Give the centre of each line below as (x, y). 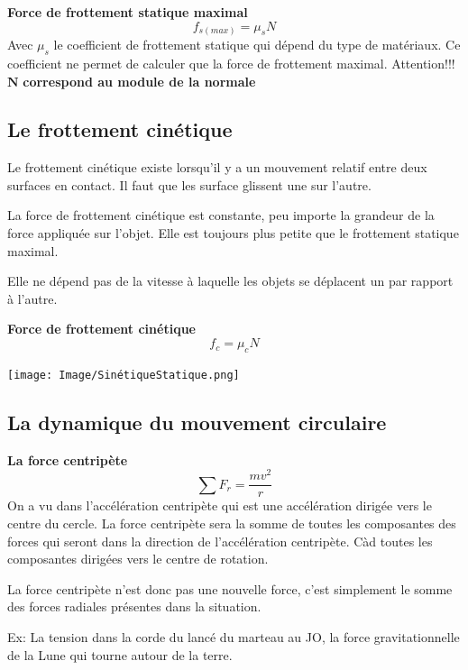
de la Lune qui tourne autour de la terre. (120, 654)
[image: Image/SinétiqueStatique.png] (124, 375)
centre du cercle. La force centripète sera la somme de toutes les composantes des (232, 523)
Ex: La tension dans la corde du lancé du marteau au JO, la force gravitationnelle (234, 637)
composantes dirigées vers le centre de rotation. (138, 559)
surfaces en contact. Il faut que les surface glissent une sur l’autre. (189, 184)
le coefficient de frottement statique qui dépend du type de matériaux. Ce (257, 45)
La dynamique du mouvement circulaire (197, 422)
